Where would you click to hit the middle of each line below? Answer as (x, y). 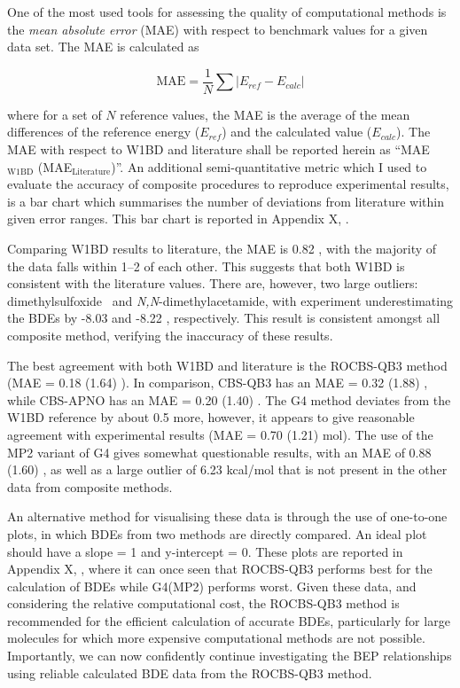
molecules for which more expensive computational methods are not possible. (216, 638)
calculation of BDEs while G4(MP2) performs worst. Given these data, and (212, 586)
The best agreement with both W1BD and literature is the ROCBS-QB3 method (227, 365)
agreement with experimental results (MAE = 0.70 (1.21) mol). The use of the (220, 434)
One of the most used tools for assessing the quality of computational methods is (227, 12)
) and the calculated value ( (297, 132)
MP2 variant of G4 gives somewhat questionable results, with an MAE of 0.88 (219, 452)
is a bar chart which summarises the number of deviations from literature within (226, 201)
